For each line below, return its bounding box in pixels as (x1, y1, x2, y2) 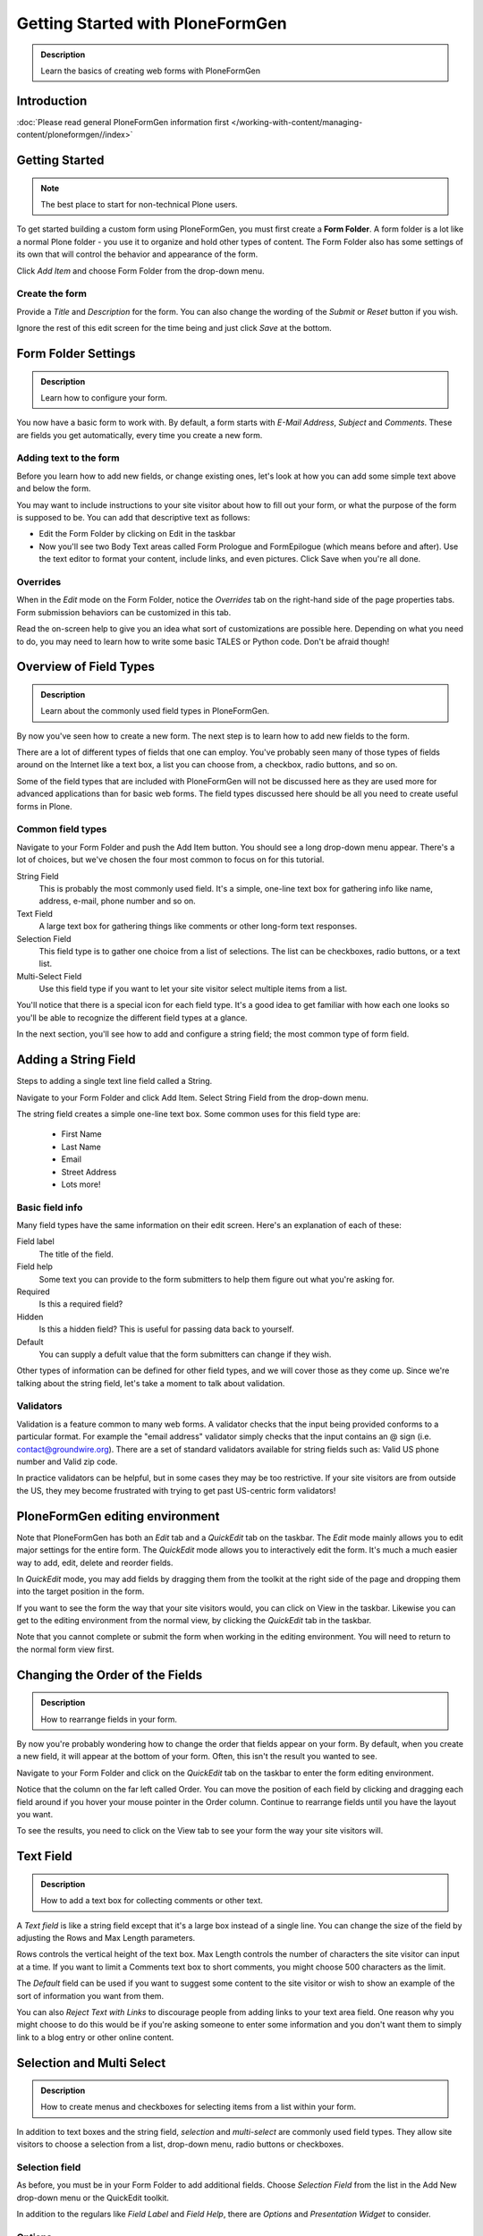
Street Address (61, 1166, 117, 1177)
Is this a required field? (38, 1299, 123, 1309)
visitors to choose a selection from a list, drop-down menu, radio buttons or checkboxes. (16, 2139, 344, 2150)
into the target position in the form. (16, 1586, 145, 1597)
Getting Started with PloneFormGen (16, 13, 287, 33)
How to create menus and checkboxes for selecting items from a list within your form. (40, 2102, 357, 2113)
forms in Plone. (16, 800, 73, 811)
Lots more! (61, 1179, 101, 1190)
